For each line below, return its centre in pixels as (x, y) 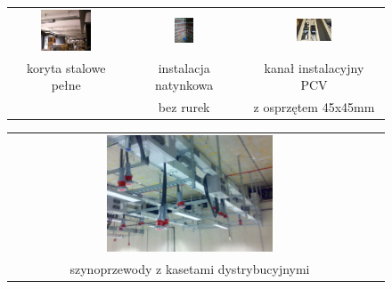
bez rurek (184, 107)
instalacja (184, 67)
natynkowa (184, 85)
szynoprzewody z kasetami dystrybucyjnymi (190, 268)
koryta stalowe (66, 67)
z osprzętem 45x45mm (314, 107)
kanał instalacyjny (314, 67)
